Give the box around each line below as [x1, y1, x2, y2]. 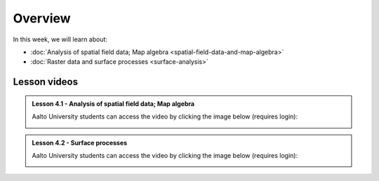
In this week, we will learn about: [13, 35, 108, 43]
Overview [13, 11, 71, 26]
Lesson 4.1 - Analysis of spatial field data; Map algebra [32, 99, 195, 108]
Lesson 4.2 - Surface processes [32, 138, 128, 147]
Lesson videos [13, 76, 79, 88]
